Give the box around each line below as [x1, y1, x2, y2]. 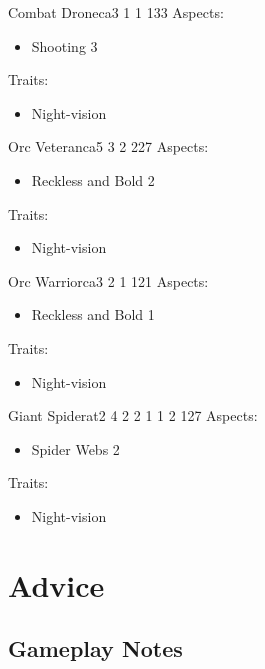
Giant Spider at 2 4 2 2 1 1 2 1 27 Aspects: [8, 405, 258, 426]
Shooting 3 [31, 35, 98, 56]
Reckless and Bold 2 [31, 169, 155, 190]
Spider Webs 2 [31, 438, 120, 459]
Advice [8, 564, 105, 605]
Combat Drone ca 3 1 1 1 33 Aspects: [8, 2, 224, 22]
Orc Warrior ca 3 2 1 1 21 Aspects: [8, 270, 209, 291]
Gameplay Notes [8, 633, 183, 664]
